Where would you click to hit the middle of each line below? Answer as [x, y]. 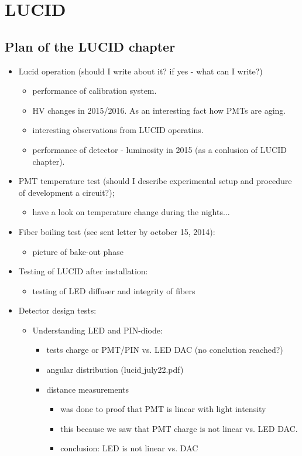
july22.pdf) [164, 370]
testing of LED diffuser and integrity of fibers [114, 290]
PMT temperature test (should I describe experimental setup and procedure [155, 181]
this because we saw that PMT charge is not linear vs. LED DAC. [179, 428]
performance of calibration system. [95, 91]
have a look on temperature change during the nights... [131, 212]
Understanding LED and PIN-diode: [97, 330]
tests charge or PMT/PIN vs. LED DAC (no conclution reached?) [165, 350]
